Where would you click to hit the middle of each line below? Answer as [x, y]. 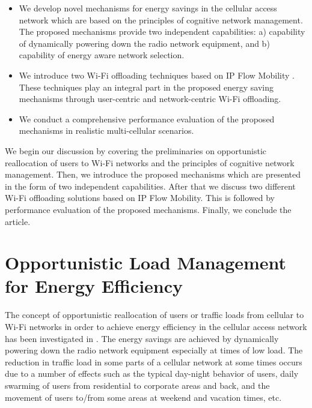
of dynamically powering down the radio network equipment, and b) [144, 43]
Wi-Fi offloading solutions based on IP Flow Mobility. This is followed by [140, 198]
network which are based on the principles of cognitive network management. [161, 19]
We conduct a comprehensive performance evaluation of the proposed [147, 118]
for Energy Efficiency [94, 286]
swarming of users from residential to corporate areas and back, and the [137, 385]
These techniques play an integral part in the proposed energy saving [146, 87]
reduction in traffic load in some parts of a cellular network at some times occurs [154, 361]
